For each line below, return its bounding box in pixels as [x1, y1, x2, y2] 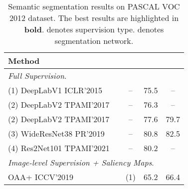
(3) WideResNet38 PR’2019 [8, 128, 105, 139]
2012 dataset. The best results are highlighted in [9, 12, 179, 23]
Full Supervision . [8, 70, 67, 81]
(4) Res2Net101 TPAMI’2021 [8, 142, 110, 154]
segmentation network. [54, 35, 134, 46]
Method [8, 55, 40, 66]
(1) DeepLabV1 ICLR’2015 [8, 84, 102, 96]
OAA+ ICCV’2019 [8, 171, 74, 183]
